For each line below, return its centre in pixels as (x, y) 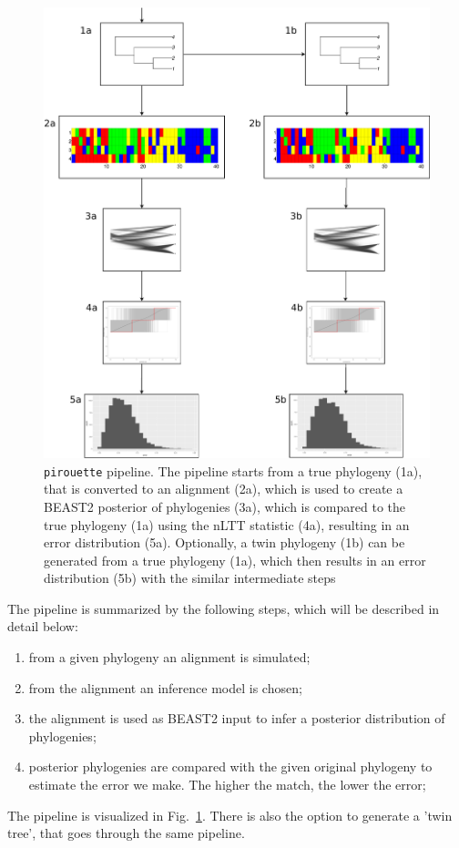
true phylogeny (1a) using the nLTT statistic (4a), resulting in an (227, 524)
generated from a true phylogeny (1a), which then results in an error (235, 560)
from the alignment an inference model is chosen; (165, 687)
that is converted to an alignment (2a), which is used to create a (224, 489)
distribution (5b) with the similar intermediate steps (190, 578)
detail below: (43, 626)
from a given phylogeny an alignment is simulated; (169, 657)
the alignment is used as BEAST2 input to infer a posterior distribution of (237, 718)
